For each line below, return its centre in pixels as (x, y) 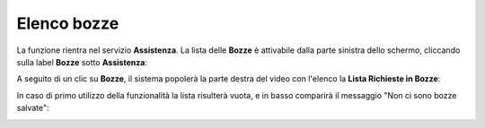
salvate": (33, 108)
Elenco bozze (68, 23)
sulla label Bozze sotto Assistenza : (82, 62)
